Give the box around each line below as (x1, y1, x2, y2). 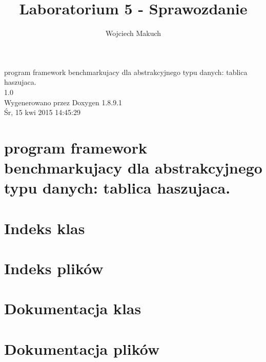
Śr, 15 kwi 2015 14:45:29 (4, 107, 80, 118)
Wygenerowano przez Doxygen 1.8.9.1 (4, 97, 122, 107)
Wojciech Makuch (105, 28, 161, 39)
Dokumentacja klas (4, 298, 141, 319)
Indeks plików (4, 258, 104, 278)
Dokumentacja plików (4, 338, 160, 359)
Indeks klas (4, 217, 85, 238)
